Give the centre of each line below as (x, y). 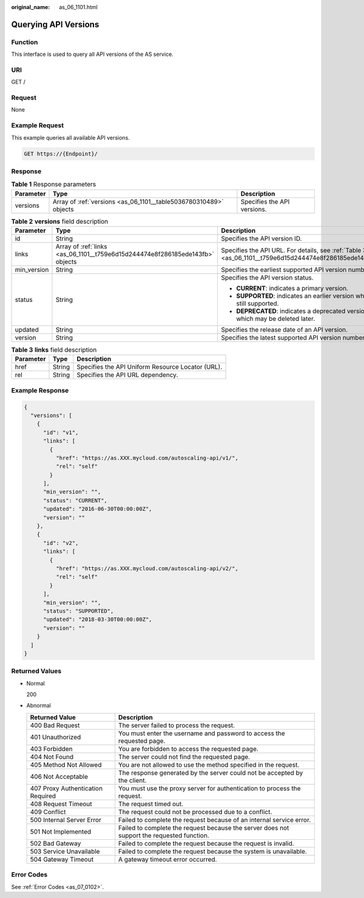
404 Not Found (52, 756)
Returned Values (36, 671)
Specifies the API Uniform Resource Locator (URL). (150, 367)
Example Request (37, 126)
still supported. (258, 304)
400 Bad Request (55, 725)
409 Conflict (48, 812)
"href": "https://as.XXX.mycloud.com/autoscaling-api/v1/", (147, 458)
